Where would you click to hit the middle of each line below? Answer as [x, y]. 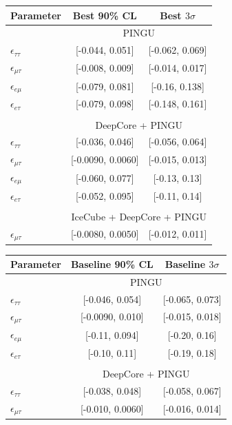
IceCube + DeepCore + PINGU [139, 216]
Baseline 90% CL [112, 264]
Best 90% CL [105, 15]
